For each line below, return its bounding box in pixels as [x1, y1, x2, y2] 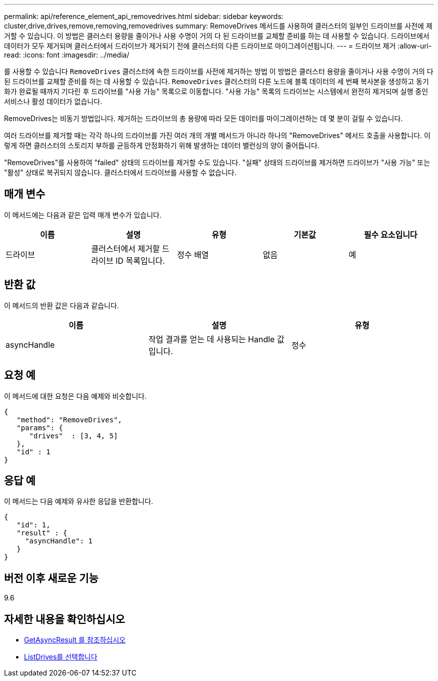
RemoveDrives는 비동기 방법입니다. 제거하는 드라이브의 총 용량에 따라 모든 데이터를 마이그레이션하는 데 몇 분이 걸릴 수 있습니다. [4, 114, 403, 123]
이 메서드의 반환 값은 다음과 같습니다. [4, 301, 119, 310]
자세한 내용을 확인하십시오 [4, 612, 125, 625]
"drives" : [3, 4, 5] [29, 431, 118, 440]
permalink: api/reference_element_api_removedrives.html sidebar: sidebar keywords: [4, 12, 283, 21]
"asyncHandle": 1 [25, 537, 93, 545]
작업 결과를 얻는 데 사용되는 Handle [148, 334, 275, 344]
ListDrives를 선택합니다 [24, 652, 97, 661]
